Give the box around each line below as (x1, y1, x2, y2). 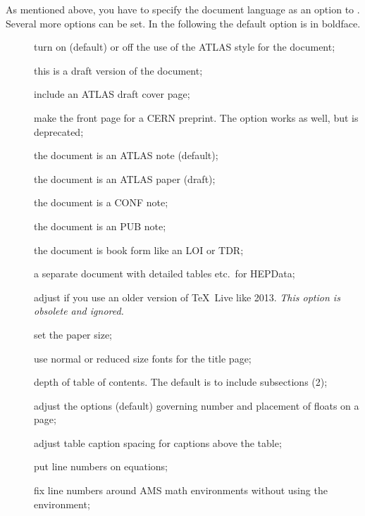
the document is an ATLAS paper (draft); (34, 171, 216, 186)
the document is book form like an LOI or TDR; (34, 242, 244, 257)
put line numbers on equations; (34, 459, 168, 474)
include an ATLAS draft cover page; (34, 87, 190, 101)
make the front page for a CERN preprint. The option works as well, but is (34, 110, 359, 125)
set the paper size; (34, 327, 113, 341)
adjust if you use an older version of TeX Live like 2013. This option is (34, 289, 340, 304)
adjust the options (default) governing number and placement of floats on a (34, 398, 359, 413)
